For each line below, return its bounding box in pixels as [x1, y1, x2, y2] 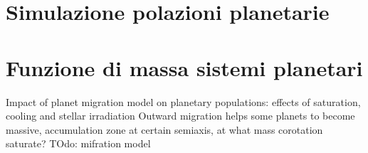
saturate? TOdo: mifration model [6, 136, 151, 151]
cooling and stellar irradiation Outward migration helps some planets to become [6, 108, 355, 123]
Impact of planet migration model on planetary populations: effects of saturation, [6, 94, 361, 109]
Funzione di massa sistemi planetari [6, 53, 363, 82]
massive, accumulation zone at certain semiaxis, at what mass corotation [6, 122, 323, 137]
